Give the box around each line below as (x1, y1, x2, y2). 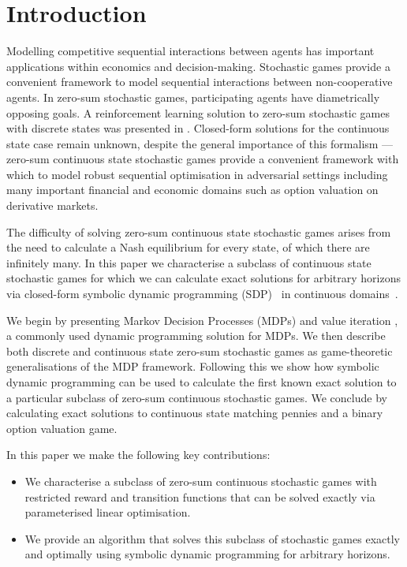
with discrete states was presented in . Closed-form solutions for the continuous (6, 120, 390, 136)
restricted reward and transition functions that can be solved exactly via (24, 488, 375, 505)
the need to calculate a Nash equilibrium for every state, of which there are (6, 239, 370, 256)
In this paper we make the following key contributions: (6, 446, 271, 463)
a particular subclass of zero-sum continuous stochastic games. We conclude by (6, 389, 387, 405)
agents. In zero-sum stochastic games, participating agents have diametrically (6, 88, 380, 105)
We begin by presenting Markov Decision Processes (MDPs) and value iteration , (6, 311, 398, 328)
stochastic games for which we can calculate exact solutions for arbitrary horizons (6, 270, 401, 286)
